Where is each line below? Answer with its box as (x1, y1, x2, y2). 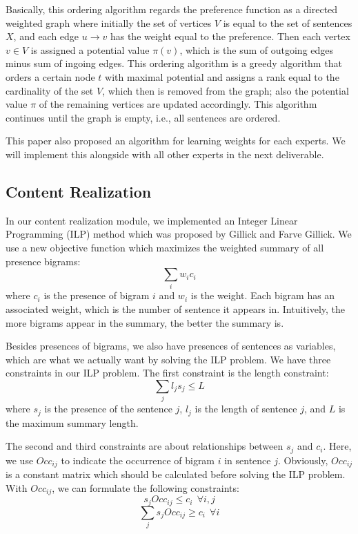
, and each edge (13, 29, 79, 44)
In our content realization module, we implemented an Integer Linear (6, 213, 298, 227)
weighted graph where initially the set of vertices (6, 15, 212, 30)
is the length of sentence (195, 401, 297, 416)
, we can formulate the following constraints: (52, 480, 239, 495)
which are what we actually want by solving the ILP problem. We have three (6, 352, 331, 366)
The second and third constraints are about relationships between (6, 439, 284, 453)
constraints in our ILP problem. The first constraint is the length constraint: (6, 365, 329, 380)
